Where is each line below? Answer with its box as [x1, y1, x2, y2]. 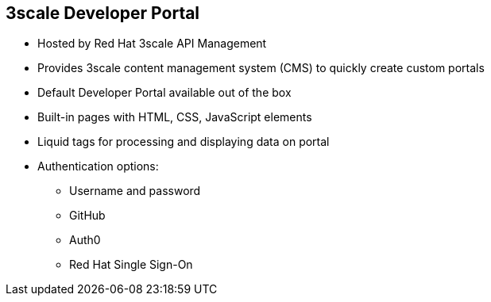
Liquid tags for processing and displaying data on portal [37, 135, 330, 149]
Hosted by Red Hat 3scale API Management [37, 36, 267, 51]
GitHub [69, 208, 106, 223]
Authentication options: [37, 159, 159, 174]
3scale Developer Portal [6, 3, 200, 23]
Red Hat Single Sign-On [69, 258, 193, 272]
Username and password [69, 184, 201, 198]
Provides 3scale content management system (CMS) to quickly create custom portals [37, 61, 485, 75]
